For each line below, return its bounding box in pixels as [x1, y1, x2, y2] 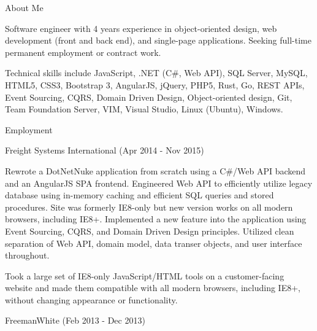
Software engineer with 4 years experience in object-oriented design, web [5, 21, 277, 34]
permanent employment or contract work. [5, 45, 161, 58]
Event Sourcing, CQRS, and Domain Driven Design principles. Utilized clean [5, 224, 294, 237]
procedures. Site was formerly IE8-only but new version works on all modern [5, 200, 293, 213]
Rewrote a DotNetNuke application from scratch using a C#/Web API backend [5, 164, 306, 177]
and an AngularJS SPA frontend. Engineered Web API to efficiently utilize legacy [5, 176, 313, 189]
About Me [5, 1, 44, 14]
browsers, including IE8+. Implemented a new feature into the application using [5, 212, 307, 225]
